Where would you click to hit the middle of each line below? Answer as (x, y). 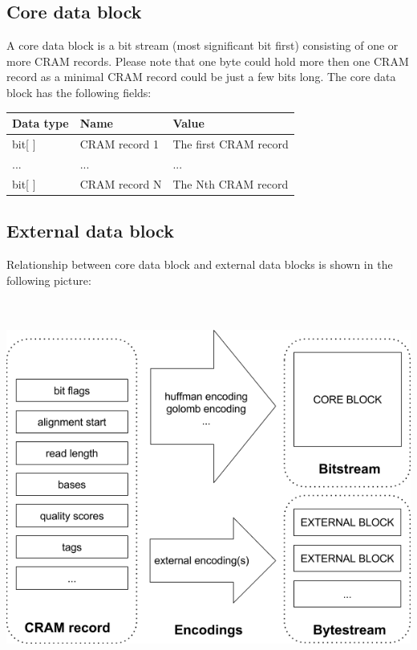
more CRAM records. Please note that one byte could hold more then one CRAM (208, 61)
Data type (40, 123)
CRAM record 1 (119, 143)
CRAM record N (121, 183)
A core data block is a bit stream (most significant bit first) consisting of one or (202, 45)
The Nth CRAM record (231, 183)
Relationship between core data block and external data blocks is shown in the (200, 264)
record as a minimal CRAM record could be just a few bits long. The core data (201, 77)
